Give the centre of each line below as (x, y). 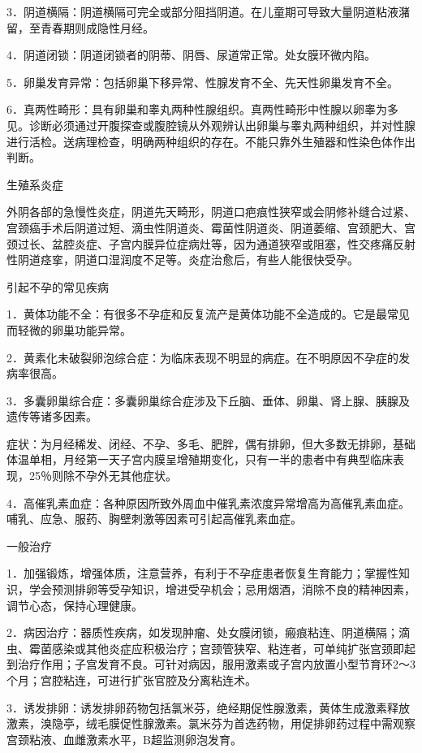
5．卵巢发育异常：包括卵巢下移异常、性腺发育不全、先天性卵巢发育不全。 (202, 82)
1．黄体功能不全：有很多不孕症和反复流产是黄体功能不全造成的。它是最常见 (208, 314)
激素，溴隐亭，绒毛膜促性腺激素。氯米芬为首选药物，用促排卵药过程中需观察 (211, 723)
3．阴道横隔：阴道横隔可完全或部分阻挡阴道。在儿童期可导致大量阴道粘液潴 (208, 11)
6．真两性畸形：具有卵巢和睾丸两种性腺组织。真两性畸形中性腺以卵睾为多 (202, 109)
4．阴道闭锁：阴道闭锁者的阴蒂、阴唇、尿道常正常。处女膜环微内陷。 (191, 55)
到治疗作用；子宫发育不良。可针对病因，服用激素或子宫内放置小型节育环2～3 (211, 664)
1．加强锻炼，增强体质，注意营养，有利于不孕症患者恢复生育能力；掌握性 (202, 573)
